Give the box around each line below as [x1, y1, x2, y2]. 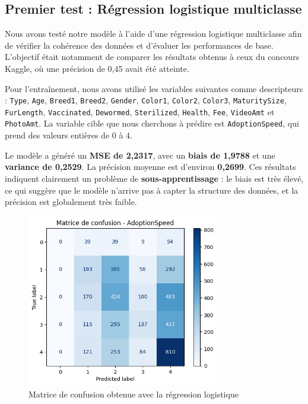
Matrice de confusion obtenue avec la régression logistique [28, 387, 239, 400]
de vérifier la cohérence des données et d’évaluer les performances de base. [5, 39, 274, 51]
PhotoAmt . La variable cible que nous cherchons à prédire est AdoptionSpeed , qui [5, 117, 299, 130]
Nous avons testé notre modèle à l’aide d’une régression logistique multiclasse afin [5, 27, 302, 40]
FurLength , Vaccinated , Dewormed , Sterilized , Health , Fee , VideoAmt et [5, 105, 275, 118]
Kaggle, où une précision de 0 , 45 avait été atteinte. [5, 62, 189, 74]
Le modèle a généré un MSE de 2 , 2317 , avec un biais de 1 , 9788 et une [5, 149, 275, 161]
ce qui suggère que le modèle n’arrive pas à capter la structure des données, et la [5, 184, 299, 196]
